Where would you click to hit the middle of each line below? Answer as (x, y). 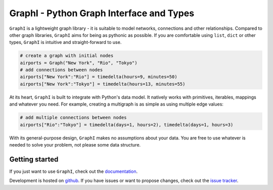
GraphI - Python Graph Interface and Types (102, 13)
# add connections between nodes (61, 70)
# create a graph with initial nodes (67, 56)
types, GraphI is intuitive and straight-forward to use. (65, 42)
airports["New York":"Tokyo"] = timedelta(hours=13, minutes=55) (103, 84)
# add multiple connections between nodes (73, 118)
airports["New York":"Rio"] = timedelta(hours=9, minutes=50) (99, 77)
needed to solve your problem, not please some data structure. (75, 145)
